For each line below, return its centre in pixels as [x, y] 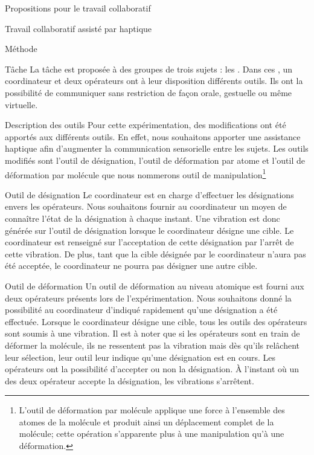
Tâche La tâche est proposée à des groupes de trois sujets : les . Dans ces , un [149, 69]
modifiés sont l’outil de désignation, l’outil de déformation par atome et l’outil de [155, 160]
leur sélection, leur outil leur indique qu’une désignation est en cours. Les [140, 357]
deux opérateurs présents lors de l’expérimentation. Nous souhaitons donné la [148, 298]
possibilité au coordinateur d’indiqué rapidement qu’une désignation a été [141, 310]
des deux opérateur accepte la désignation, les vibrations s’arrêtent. [130, 380]
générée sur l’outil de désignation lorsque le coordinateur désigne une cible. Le [149, 230]
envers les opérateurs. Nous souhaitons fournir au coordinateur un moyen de [146, 206]
